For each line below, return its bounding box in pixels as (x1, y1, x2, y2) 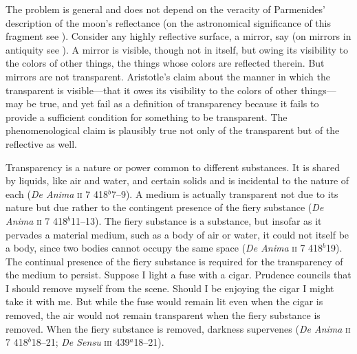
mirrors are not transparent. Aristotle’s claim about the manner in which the (6, 69, 330, 83)
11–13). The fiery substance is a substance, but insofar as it (70, 213, 322, 228)
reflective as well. (6, 136, 77, 151)
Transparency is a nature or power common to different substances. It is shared (6, 159, 340, 174)
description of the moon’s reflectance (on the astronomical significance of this (6, 15, 331, 30)
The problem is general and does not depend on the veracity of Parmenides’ (6, 2, 325, 16)
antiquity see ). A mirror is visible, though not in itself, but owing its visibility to (6, 42, 349, 56)
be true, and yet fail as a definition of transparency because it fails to (26, 96, 319, 111)
